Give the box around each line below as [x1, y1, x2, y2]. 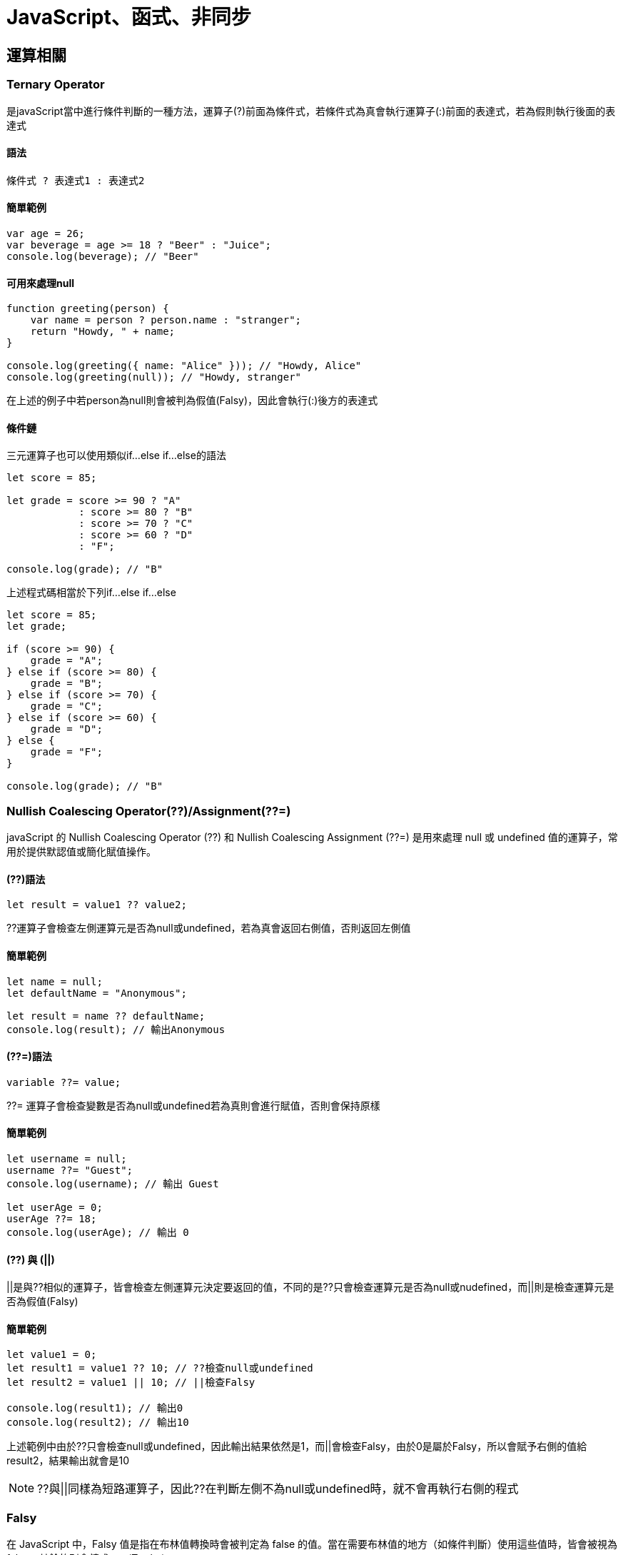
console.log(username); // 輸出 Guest [6, 1178, 219, 1190]
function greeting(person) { [6, 303, 169, 315]
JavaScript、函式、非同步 [6, 5, 251, 29]
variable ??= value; [6, 1076, 121, 1088]
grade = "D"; [30, 723, 103, 735]
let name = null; [6, 975, 103, 987]
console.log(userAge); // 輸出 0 [6, 1227, 189, 1239]
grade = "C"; [30, 700, 103, 713]
